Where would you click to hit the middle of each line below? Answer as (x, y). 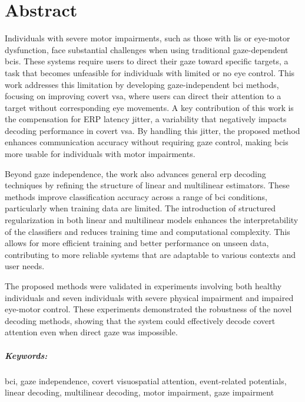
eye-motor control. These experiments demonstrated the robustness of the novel (148, 309)
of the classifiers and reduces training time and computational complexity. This (147, 231)
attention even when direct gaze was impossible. (91, 332)
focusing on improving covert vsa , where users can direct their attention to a (143, 96)
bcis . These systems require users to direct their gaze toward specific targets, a (147, 61)
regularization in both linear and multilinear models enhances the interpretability (152, 220)
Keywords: (26, 355)
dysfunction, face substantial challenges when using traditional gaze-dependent (147, 49)
